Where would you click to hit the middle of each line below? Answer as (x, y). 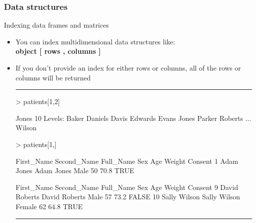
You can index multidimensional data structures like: (95, 41)
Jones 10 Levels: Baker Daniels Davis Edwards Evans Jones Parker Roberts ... (133, 118)
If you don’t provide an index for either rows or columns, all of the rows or (128, 68)
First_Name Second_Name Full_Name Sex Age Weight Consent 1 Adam (127, 161)
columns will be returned (53, 77)
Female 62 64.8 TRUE (49, 206)
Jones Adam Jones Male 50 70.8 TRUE (75, 170)
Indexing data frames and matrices (56, 25)
